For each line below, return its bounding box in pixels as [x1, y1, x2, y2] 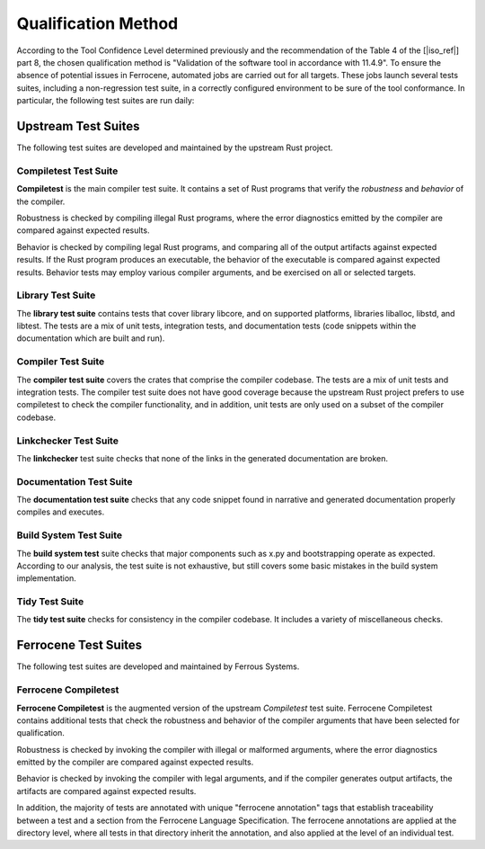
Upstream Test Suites [16, 118, 140, 134]
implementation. [16, 573, 76, 584]
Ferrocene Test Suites [16, 638, 143, 653]
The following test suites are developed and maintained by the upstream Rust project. [16, 142, 333, 153]
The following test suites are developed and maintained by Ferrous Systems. [16, 661, 300, 672]
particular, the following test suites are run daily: [16, 95, 195, 106]
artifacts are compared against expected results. [16, 785, 197, 796]
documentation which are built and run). [16, 333, 165, 344]
